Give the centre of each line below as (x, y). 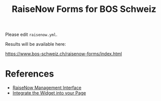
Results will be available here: (35, 44)
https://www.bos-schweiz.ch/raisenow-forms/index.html (64, 54)
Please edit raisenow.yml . (31, 35)
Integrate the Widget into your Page (49, 93)
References (29, 74)
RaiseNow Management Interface (47, 88)
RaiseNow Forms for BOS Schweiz (84, 9)
